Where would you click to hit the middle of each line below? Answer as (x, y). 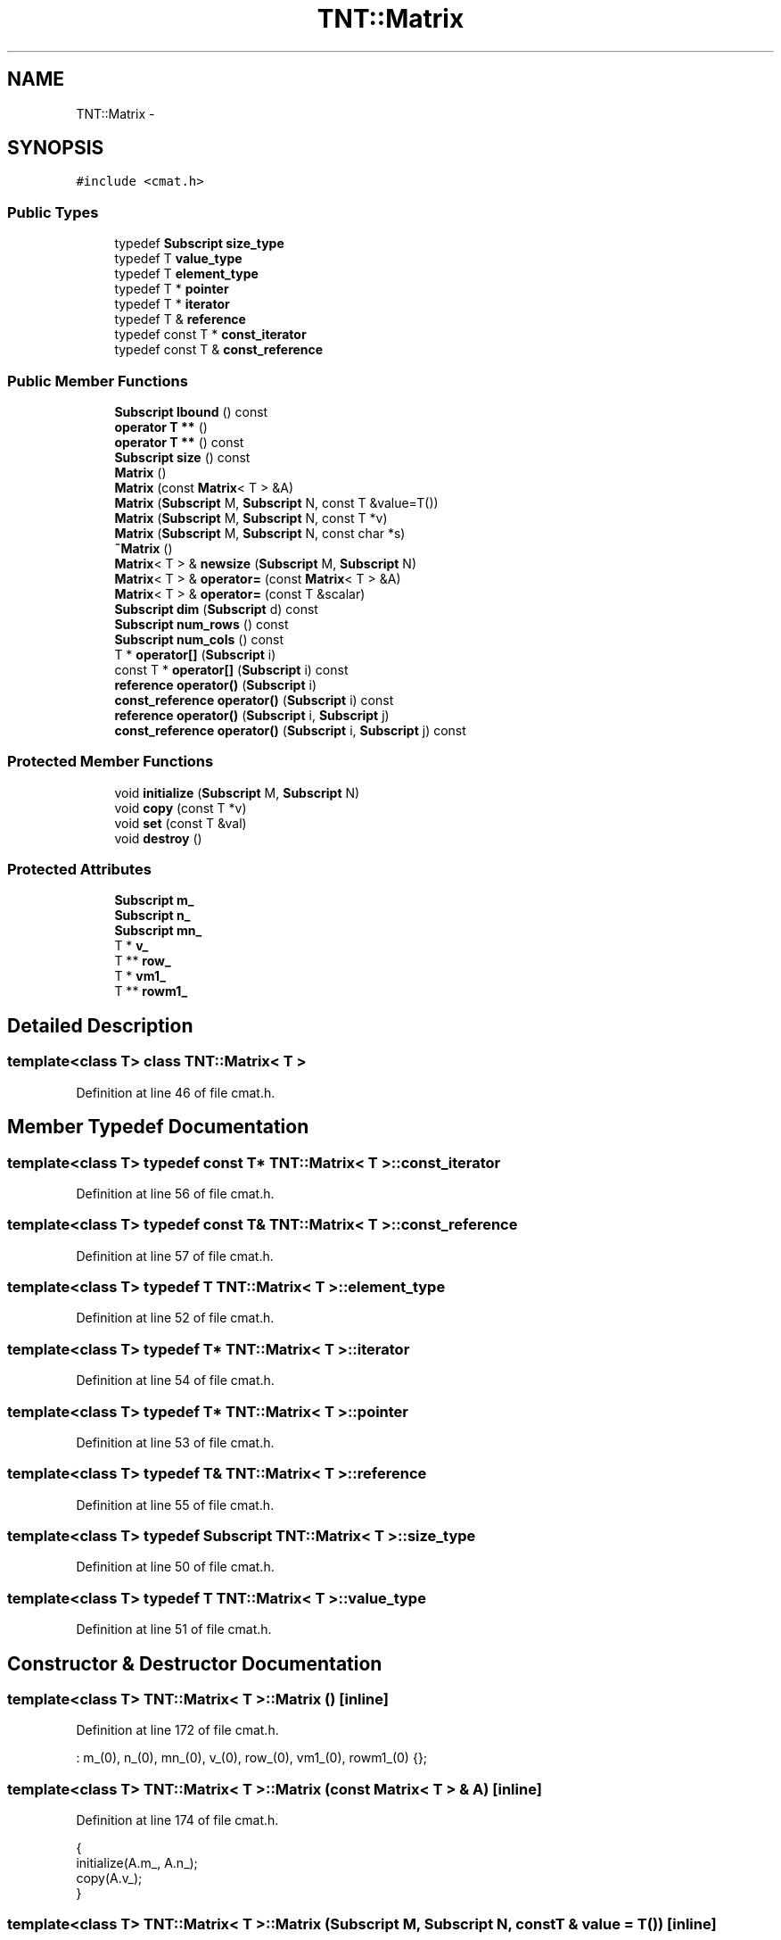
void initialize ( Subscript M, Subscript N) (237, 792)
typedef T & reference (180, 319)
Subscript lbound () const (191, 411)
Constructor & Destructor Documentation (195, 1663)
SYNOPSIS (56, 148)
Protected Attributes (79, 870)
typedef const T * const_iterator (210, 335)
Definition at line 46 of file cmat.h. (176, 1092)
